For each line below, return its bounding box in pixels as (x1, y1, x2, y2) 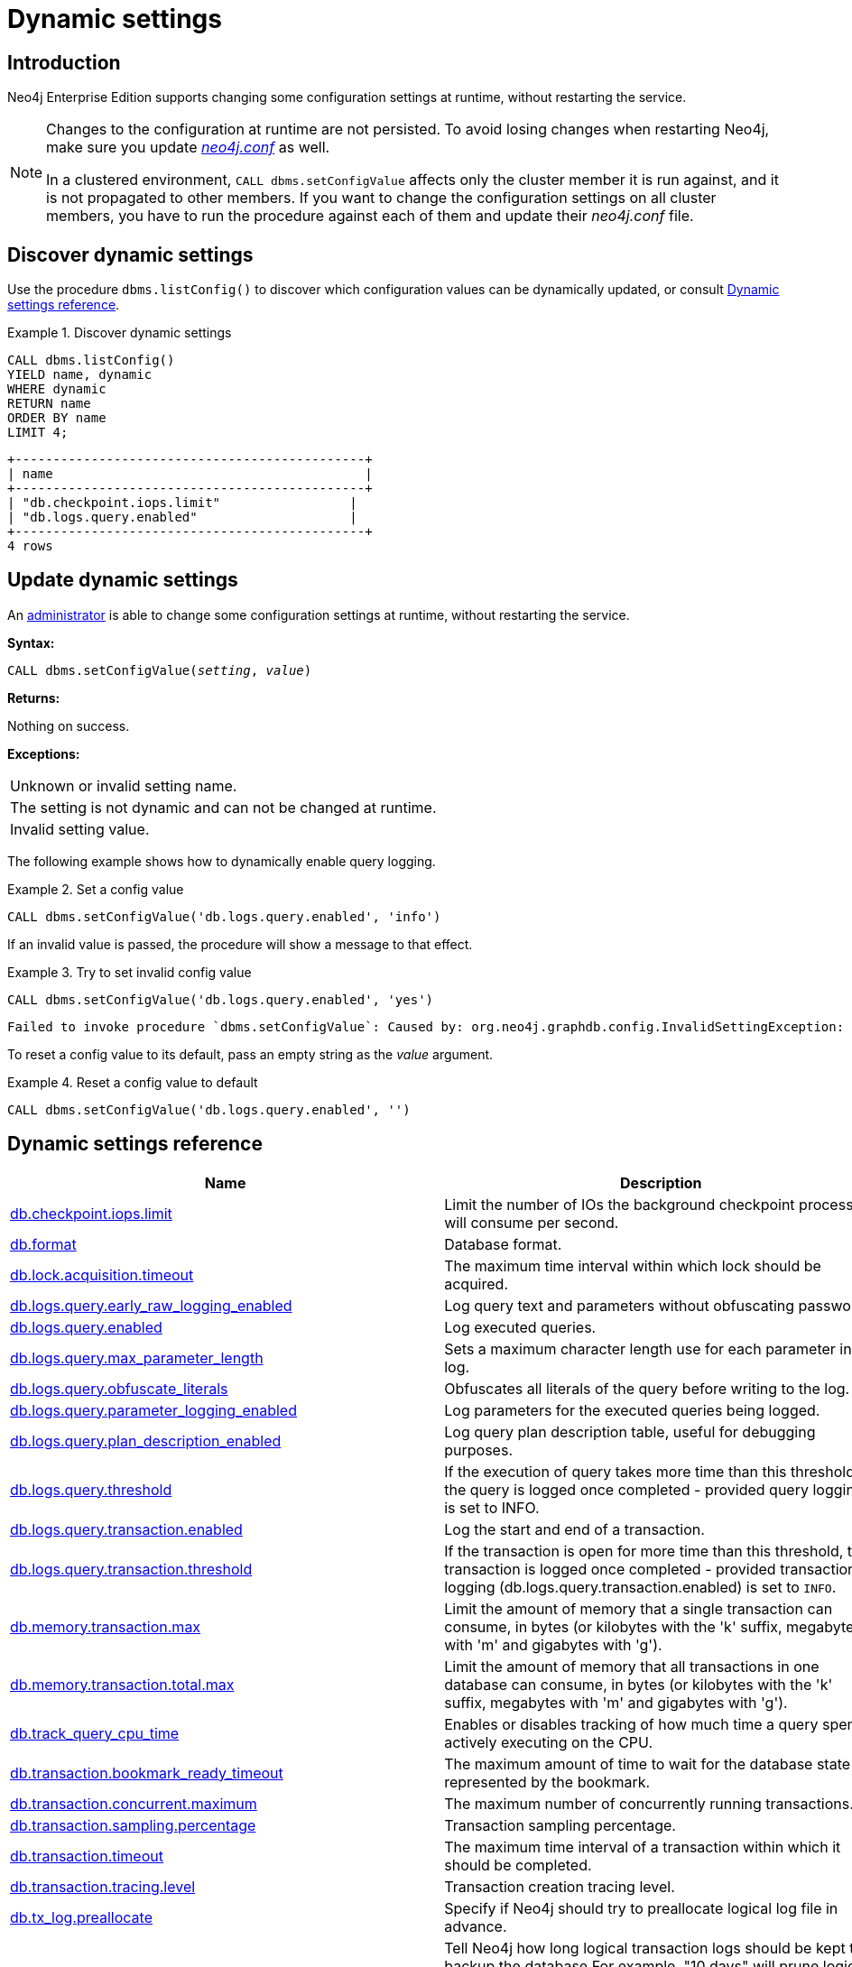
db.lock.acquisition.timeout (10, 1265, 194, 1284)
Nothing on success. (7, 717, 130, 734)
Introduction (7, 51, 121, 74)
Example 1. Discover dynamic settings (7, 325, 232, 341)
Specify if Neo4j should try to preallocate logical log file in (444, 1898, 838, 1917)
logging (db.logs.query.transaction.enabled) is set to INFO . (444, 1577, 837, 1596)
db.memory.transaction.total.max (10, 1675, 235, 1694)
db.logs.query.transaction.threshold (10, 1559, 253, 1578)
